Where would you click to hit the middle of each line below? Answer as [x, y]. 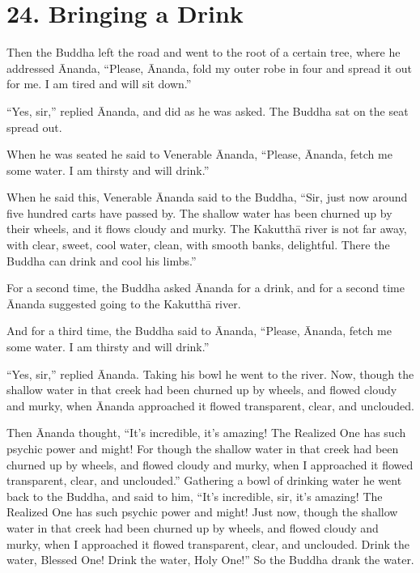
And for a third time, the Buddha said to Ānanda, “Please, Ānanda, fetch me [199, 331]
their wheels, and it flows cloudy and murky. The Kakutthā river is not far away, [207, 229]
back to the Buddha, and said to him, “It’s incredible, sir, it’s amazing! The [195, 496]
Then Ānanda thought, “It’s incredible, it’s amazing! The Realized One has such [206, 433]
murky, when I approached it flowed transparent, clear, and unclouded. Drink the [208, 543]
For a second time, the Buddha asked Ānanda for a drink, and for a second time [206, 288]
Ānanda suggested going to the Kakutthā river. [124, 303]
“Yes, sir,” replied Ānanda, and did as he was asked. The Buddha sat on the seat [208, 110]
